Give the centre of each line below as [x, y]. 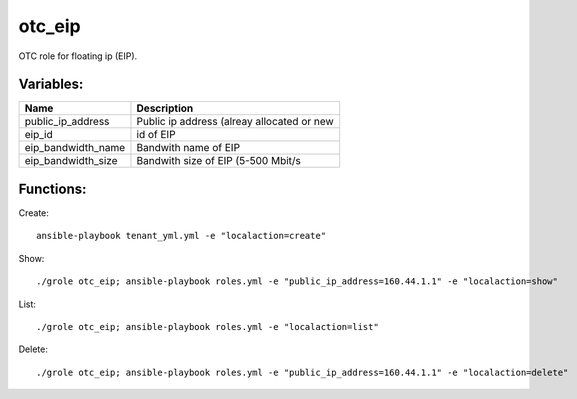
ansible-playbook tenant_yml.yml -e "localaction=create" [181, 236]
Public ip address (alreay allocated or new [235, 122]
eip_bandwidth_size [71, 161]
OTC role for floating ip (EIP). [78, 56]
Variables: [51, 84]
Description [165, 108]
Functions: [52, 188]
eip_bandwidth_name [75, 148]
